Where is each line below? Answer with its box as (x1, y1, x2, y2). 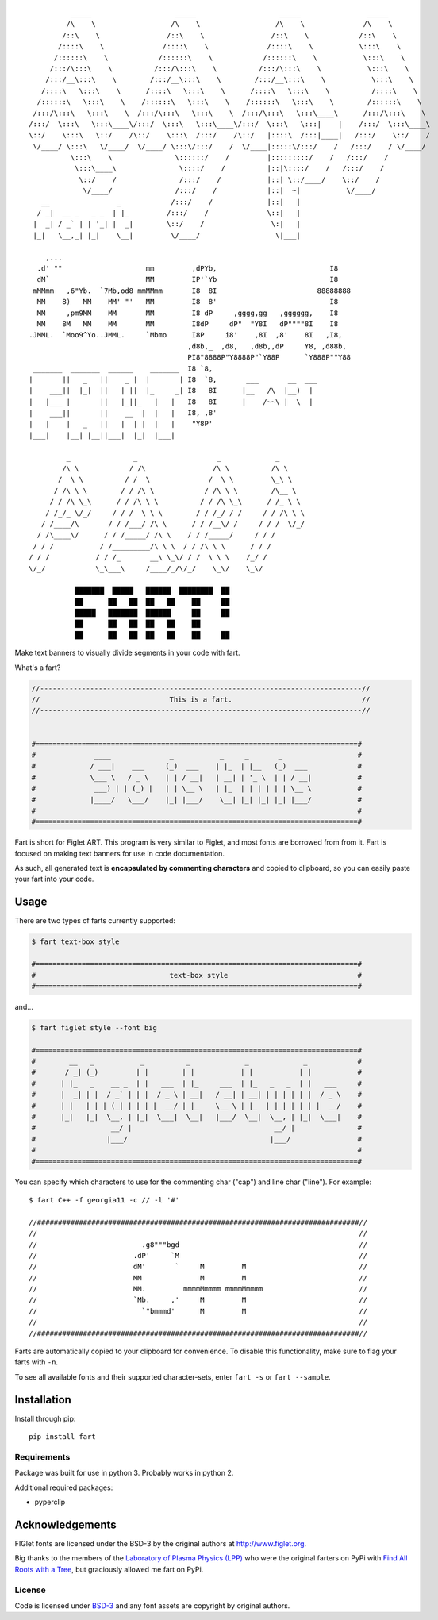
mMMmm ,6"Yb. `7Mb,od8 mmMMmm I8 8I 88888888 (33, 286, 352, 295)
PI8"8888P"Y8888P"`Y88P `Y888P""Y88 (187, 353, 352, 362)
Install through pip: (14, 1414, 76, 1423)
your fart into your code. (14, 874, 94, 884)
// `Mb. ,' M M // (29, 1295, 368, 1305)
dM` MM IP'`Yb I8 (36, 275, 339, 284)
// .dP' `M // (29, 1251, 368, 1260)
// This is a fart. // (31, 695, 371, 704)
